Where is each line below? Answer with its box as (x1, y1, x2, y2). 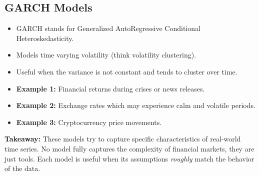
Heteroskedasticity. (16, 32, 74, 43)
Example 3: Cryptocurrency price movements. (16, 116, 162, 127)
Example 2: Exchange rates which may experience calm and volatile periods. (16, 100, 255, 110)
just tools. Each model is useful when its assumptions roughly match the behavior (4, 153, 254, 163)
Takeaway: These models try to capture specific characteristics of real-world (4, 133, 241, 144)
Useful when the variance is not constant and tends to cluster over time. (16, 66, 237, 76)
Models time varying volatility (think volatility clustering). (16, 49, 196, 60)
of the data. (4, 163, 40, 173)
